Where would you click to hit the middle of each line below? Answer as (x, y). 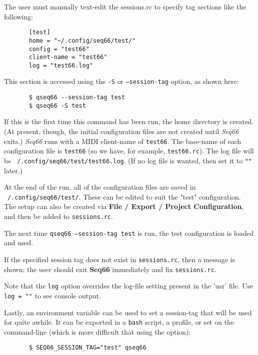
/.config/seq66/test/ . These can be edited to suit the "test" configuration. (124, 196)
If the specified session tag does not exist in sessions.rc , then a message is (120, 259)
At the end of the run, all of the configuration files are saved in (100, 187)
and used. (19, 243)
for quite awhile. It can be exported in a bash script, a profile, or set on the (119, 322)
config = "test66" (59, 49)
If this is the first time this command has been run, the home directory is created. (129, 121)
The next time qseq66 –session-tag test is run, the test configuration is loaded (129, 233)
